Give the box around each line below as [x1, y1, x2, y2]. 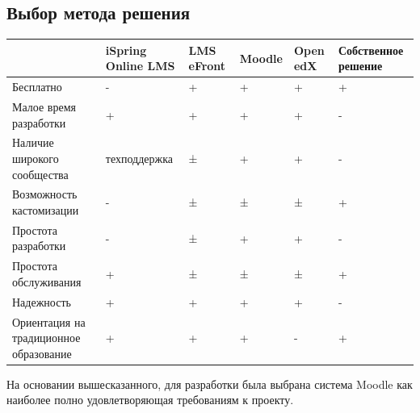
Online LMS [105, 57, 175, 74]
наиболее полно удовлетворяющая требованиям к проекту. [6, 391, 294, 408]
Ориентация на [12, 313, 86, 330]
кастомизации [12, 202, 79, 219]
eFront [188, 57, 226, 74]
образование [12, 344, 72, 361]
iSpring [105, 41, 147, 58]
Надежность [12, 293, 71, 310]
